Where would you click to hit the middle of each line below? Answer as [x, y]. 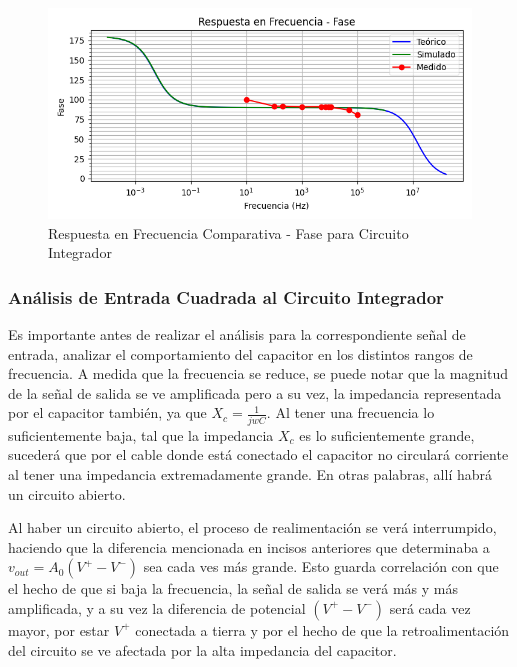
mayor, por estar [59, 629]
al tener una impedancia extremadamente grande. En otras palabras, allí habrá [250, 473]
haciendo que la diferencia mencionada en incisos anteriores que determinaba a [249, 546]
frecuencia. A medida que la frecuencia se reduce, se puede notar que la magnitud [258, 373]
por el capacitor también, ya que [107, 412]
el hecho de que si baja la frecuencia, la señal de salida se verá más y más [233, 588]
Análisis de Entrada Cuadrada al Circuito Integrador [226, 296]
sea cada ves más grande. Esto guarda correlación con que [321, 566]
